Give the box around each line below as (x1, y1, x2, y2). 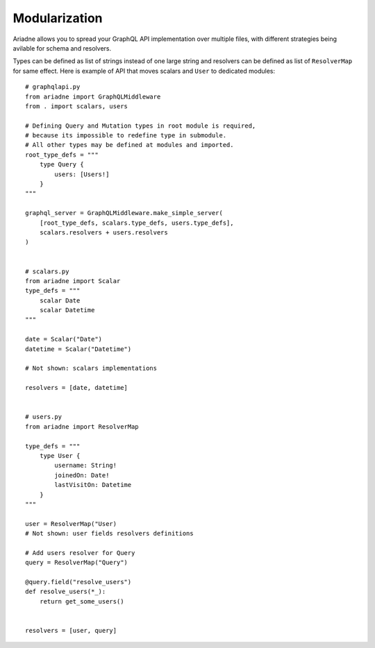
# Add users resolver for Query (25, 549, 135, 556)
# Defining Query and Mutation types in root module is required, (25, 121, 256, 130)
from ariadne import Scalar (25, 277, 121, 284)
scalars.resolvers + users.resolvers (39, 228, 168, 236)
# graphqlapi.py (25, 83, 81, 91)
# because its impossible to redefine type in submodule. (25, 132, 227, 139)
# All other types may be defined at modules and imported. (25, 141, 234, 149)
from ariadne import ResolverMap (25, 423, 139, 430)
